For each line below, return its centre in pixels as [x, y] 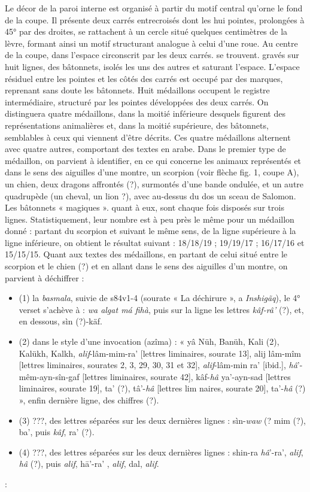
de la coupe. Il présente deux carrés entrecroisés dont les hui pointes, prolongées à [155, 19]
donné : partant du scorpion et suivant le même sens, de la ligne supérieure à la [151, 231]
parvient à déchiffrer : [45, 277]
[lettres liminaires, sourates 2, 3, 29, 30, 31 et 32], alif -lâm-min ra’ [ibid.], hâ [158, 365]
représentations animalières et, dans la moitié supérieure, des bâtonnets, [137, 125]
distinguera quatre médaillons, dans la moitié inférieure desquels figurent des [145, 113]
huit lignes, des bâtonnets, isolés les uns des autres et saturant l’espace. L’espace [152, 66]
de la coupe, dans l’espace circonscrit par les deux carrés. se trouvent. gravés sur [152, 55]
